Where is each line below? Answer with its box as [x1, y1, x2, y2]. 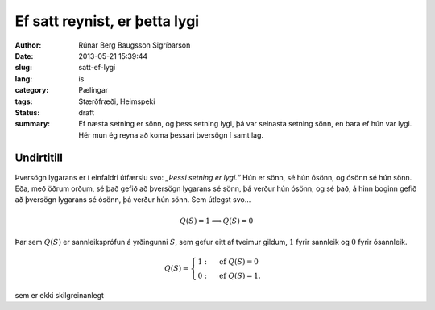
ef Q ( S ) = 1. [218, 271, 261, 281]
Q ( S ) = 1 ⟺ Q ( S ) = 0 [180, 216, 254, 225]
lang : [14, 73, 33, 84]
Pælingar [78, 85, 109, 95]
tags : [14, 97, 33, 106]
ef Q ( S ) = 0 [218, 258, 259, 267]
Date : [14, 51, 34, 60]
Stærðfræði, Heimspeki [78, 97, 155, 106]
